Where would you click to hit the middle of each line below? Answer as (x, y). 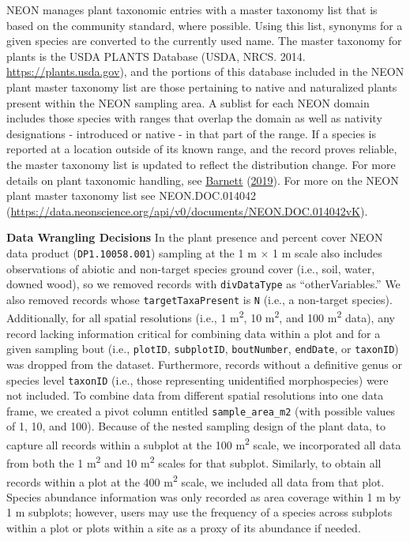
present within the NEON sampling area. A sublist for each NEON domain (188, 102)
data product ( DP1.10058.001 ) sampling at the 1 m (132, 252)
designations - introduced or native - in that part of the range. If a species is (191, 133)
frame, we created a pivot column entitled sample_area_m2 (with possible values (201, 410)
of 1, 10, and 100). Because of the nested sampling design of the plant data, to (196, 426)
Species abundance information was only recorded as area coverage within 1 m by (204, 496)
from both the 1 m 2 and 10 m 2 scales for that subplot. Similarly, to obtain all (194, 462)
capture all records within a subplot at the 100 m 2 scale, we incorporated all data (204, 443)
